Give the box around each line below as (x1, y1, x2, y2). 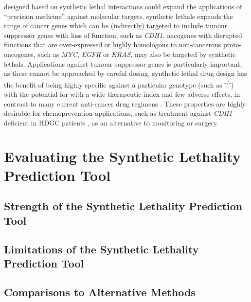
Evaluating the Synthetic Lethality (4, 146, 241, 166)
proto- (223, 39, 242, 50)
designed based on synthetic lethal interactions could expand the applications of (4, 1, 242, 11)
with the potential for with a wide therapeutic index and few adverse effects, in (4, 89, 240, 99)
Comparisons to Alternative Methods (4, 284, 196, 299)
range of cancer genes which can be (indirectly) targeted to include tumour (4, 20, 228, 31)
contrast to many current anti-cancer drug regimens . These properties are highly (4, 98, 246, 108)
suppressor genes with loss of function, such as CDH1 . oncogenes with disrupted (4, 30, 242, 40)
